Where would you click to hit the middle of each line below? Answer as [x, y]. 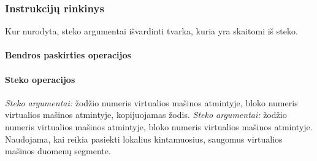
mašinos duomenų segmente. [58, 151]
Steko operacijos [40, 79]
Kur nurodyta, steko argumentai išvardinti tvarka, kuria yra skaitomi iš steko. [151, 31]
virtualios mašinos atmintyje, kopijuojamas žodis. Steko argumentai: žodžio [146, 115]
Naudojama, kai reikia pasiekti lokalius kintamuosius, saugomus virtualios [144, 139]
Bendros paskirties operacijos [68, 55]
